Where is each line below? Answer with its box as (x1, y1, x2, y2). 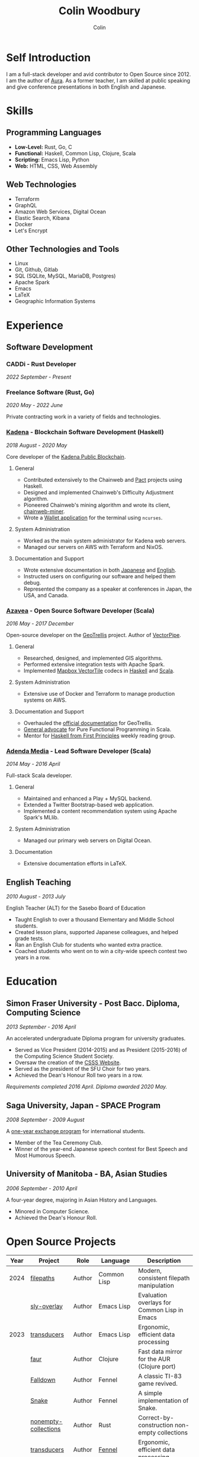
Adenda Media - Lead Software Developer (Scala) (6, 747, 152, 755)
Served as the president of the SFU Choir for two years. (14, 1065, 151, 1073)
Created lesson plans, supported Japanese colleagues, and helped (14, 929, 179, 936)
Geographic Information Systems (14, 298, 96, 305)
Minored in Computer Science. (14, 1207, 90, 1215)
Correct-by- (138, 1413, 174, 1421)
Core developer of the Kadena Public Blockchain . (6, 453, 126, 460)
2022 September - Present (6, 373, 72, 381)
